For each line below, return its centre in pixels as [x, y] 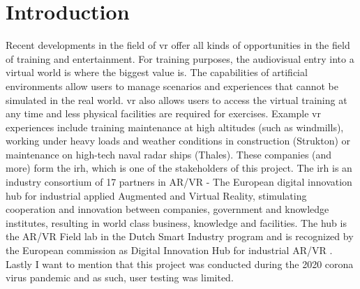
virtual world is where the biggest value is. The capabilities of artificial [157, 72]
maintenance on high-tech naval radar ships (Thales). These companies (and [169, 154]
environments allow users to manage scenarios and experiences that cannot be [172, 86]
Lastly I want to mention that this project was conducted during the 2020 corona [180, 264]
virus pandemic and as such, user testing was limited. [120, 277]
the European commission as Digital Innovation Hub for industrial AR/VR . [169, 250]
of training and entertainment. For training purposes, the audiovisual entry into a [180, 58]
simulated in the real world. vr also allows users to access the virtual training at [177, 99]
